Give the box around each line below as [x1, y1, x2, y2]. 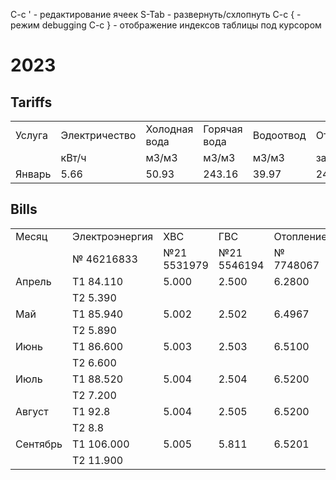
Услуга [15, 129, 48, 142]
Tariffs [10, 94, 53, 111]
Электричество [60, 129, 137, 142]
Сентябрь [15, 437, 63, 451]
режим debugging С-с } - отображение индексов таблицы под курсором [10, 19, 322, 31]
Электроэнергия [71, 229, 154, 243]
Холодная [145, 122, 194, 136]
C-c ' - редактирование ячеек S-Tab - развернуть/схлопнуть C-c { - [10, 9, 302, 20]
